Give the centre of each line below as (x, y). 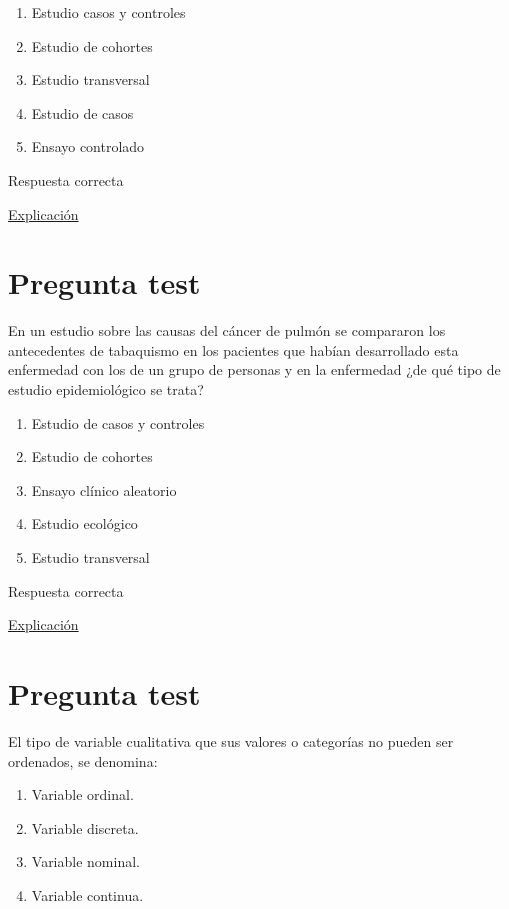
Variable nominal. (85, 861)
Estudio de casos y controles (118, 422)
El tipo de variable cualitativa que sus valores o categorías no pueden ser (231, 740)
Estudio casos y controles (108, 12)
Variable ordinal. (82, 794)
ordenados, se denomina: (83, 760)
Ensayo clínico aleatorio (104, 489)
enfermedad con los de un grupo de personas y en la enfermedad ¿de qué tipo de (254, 369)
